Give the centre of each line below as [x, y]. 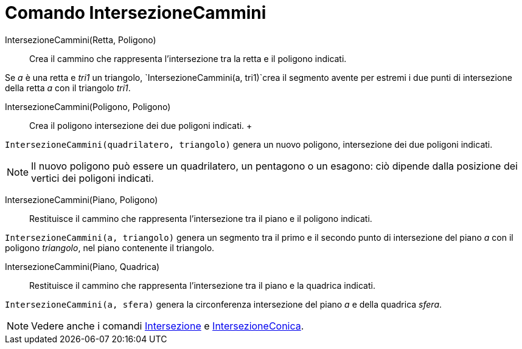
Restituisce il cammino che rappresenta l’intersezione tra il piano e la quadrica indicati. [202, 285]
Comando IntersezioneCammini [136, 13]
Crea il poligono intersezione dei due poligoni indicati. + [141, 125]
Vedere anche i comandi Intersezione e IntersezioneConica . [168, 326]
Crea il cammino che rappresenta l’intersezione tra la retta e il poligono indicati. [188, 58]
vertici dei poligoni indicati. [92, 178]
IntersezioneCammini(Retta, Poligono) [81, 40]
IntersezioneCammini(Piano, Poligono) [82, 199]
